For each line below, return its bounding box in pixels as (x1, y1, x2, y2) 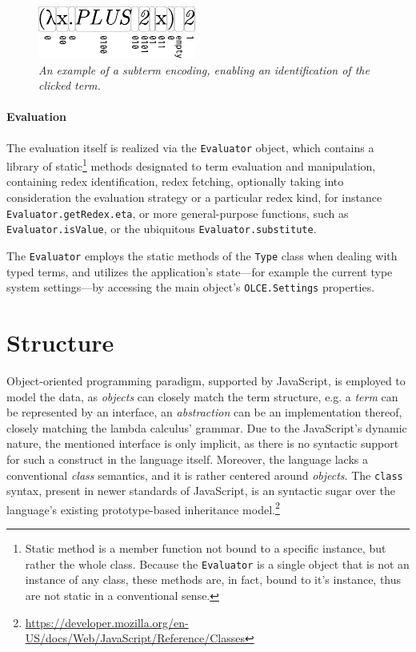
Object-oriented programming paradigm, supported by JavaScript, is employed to (6, 372, 406, 389)
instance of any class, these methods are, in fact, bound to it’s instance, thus (25, 571, 402, 588)
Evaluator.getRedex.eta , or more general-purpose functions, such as (6, 204, 349, 221)
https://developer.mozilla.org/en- (25, 614, 189, 630)
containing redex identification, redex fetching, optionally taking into (6, 173, 344, 190)
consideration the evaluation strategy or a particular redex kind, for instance (6, 189, 382, 206)
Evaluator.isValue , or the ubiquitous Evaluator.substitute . (6, 220, 317, 237)
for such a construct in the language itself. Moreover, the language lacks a (6, 450, 368, 467)
